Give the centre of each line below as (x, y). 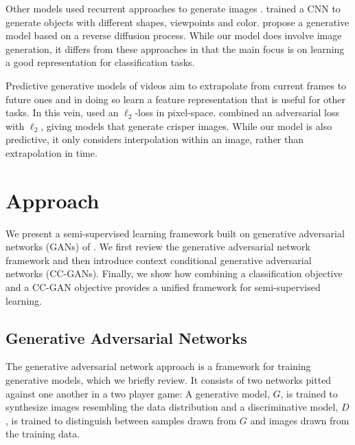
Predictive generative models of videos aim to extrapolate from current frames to (176, 85)
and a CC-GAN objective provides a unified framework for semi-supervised (163, 287)
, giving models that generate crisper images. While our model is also (186, 126)
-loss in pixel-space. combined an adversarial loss (237, 112)
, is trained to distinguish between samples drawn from (121, 420)
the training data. (43, 434)
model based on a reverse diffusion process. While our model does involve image (174, 35)
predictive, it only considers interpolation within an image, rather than (155, 139)
